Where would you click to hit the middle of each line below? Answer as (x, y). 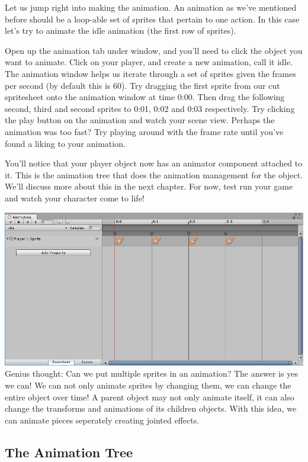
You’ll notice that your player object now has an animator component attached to (154, 163)
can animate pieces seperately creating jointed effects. (102, 420)
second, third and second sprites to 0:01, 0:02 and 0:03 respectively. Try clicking (150, 108)
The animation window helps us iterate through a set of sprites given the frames (150, 73)
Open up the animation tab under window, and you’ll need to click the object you (154, 50)
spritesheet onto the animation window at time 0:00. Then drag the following (145, 97)
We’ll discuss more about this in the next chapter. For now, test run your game (149, 186)
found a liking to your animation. (65, 143)
